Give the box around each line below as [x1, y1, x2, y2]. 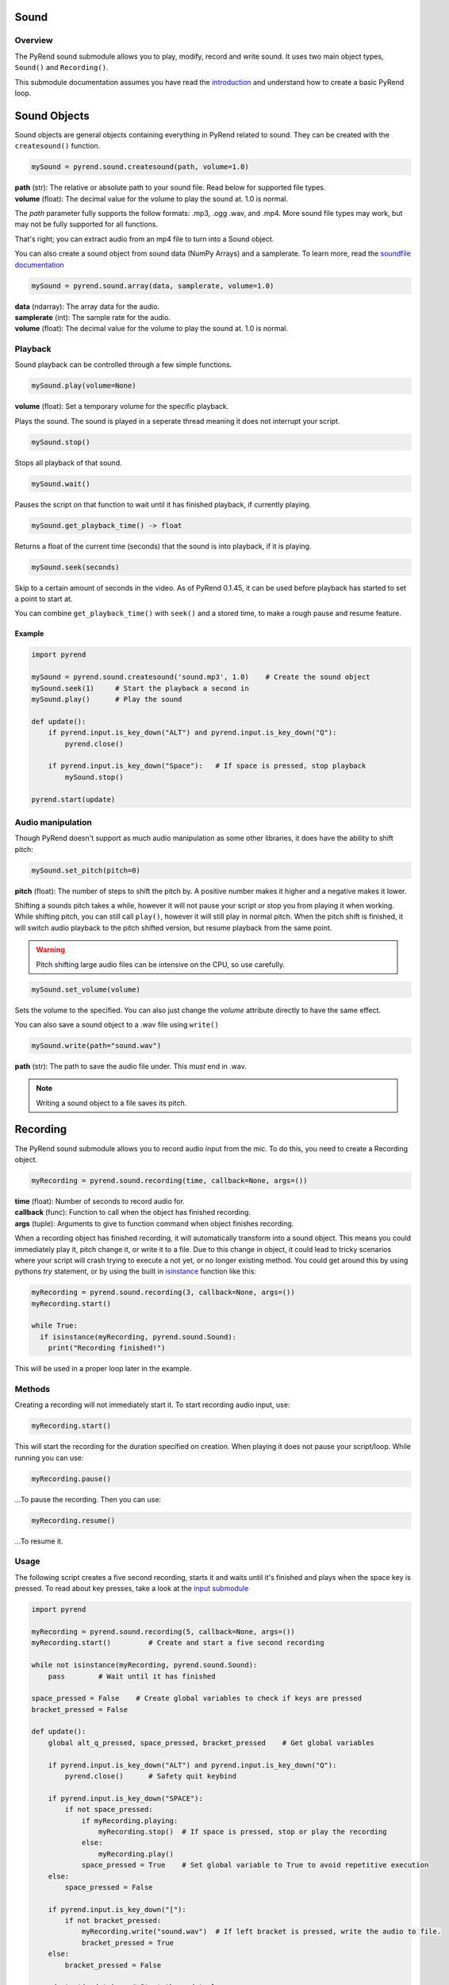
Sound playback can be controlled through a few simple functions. [14, 360, 232, 369]
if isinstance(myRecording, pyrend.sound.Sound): [40, 1332, 237, 1341]
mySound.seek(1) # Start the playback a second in [31, 684, 249, 692]
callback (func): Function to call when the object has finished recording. [14, 1208, 251, 1217]
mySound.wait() [31, 479, 90, 488]
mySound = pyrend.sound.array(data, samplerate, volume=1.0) [31, 281, 274, 290]
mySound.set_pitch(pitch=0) [31, 865, 140, 875]
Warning [36, 945, 65, 954]
